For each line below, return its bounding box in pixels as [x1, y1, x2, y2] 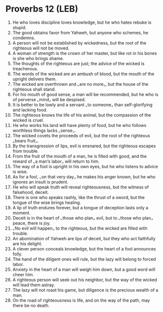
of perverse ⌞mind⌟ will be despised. [12, 96, 86, 102]
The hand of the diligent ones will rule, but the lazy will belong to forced [12, 256, 156, 262]
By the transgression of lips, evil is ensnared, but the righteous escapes [12, 143, 156, 149]
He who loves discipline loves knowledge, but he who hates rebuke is [12, 19, 152, 25]
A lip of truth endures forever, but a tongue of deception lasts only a [12, 204, 148, 210]
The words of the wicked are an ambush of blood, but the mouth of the [12, 71, 155, 77]
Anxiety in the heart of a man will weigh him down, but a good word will [12, 266, 156, 272]
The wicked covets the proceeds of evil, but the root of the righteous [12, 132, 150, 139]
